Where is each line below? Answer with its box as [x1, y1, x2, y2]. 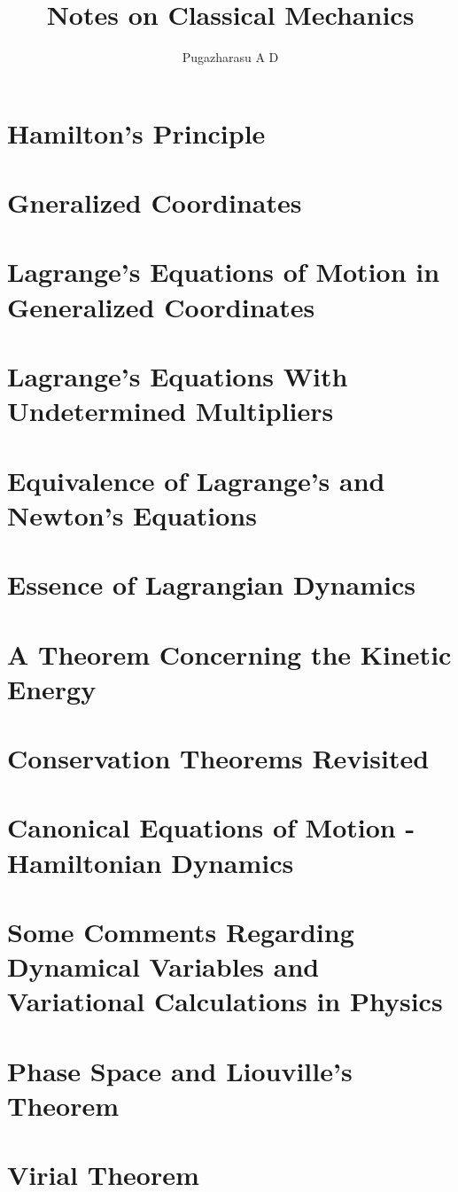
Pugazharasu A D [182, 48, 279, 66]
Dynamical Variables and [7, 948, 320, 985]
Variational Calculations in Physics [7, 983, 443, 1019]
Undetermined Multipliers [7, 393, 334, 429]
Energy [7, 670, 97, 706]
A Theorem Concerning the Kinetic [7, 635, 452, 672]
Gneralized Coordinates [7, 184, 302, 221]
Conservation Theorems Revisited [7, 740, 430, 776]
